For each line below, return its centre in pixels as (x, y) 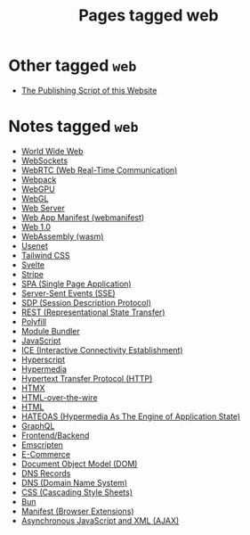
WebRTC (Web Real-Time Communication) (99, 169)
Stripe (32, 274)
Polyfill (33, 321)
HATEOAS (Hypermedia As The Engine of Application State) (131, 416)
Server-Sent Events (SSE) (69, 293)
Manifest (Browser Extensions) (77, 511)
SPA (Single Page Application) (76, 284)
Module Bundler (51, 331)
